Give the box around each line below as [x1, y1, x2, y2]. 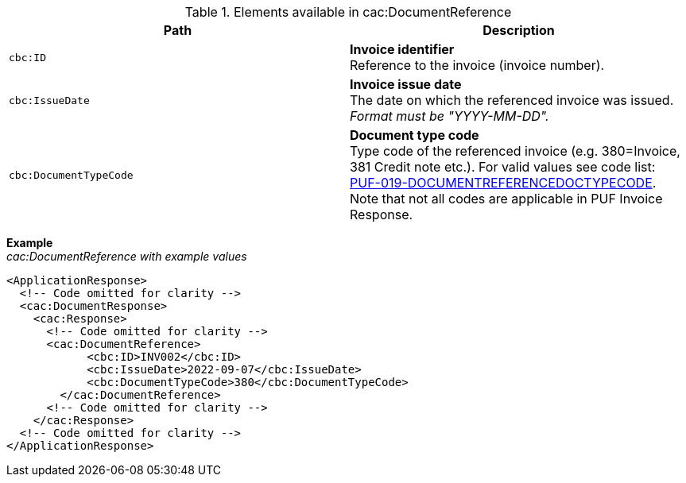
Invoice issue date [350, 76, 462, 92]
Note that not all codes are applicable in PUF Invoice [350, 191, 663, 207]
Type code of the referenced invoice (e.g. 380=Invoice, [350, 143, 680, 159]
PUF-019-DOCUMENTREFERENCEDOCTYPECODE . [350, 175, 657, 191]
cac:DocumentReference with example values [6, 249, 247, 263]
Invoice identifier [350, 41, 455, 57]
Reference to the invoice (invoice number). [350, 57, 605, 73]
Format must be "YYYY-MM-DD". [350, 108, 549, 124]
